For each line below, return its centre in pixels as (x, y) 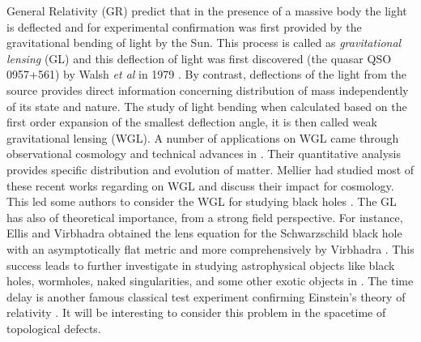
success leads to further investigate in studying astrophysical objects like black (201, 265)
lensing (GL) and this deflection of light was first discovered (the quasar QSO (199, 58)
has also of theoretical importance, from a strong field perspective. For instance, (205, 217)
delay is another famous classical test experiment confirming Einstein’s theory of (206, 296)
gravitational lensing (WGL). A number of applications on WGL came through (203, 137)
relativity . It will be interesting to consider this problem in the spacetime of (196, 312)
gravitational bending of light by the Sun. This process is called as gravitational (204, 43)
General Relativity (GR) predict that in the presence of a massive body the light (207, 11)
